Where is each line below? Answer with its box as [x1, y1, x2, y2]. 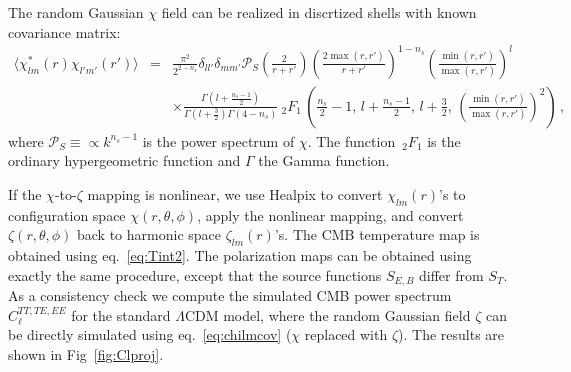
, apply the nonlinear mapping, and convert [197, 204, 464, 225]
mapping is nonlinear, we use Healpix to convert [87, 183, 383, 204]
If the [8, 183, 42, 204]
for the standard [71, 304, 171, 325]
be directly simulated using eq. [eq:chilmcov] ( [8, 324, 292, 345]
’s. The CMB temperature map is [274, 224, 480, 245]
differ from [419, 264, 484, 285]
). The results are [398, 324, 505, 345]
